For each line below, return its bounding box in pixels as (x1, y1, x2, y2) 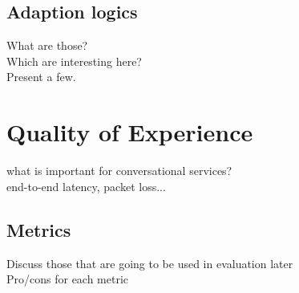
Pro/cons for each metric (6, 271, 129, 287)
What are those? (6, 37, 88, 54)
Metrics (6, 217, 71, 242)
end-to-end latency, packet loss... (6, 177, 166, 194)
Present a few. (6, 68, 76, 85)
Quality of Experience (6, 116, 253, 149)
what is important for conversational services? (6, 162, 232, 179)
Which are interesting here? (6, 52, 142, 69)
